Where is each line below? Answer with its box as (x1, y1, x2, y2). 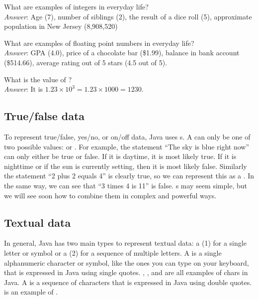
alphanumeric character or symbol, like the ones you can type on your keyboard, (4, 257, 249, 268)
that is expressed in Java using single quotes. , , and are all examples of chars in (4, 267, 248, 278)
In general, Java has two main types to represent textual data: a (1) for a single (4, 238, 247, 248)
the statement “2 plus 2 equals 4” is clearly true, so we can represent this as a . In (4, 170, 255, 181)
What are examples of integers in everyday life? (4, 1, 149, 11)
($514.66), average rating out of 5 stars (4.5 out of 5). (4, 57, 168, 67)
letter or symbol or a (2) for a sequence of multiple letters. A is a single (4, 247, 222, 258)
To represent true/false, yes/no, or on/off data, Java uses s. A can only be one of (4, 131, 251, 142)
